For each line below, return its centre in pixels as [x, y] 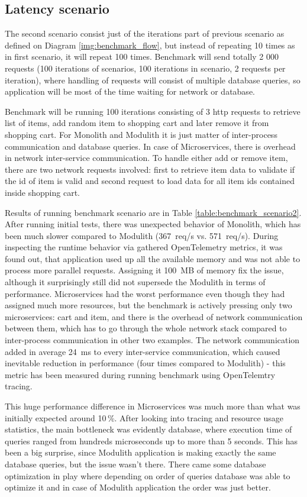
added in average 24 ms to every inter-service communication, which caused [143, 351]
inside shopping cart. [42, 192]
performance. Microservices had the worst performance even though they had [145, 293]
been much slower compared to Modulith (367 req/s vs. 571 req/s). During [142, 235]
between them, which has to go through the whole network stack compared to [146, 328]
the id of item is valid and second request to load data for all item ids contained [150, 181]
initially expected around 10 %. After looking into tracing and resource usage [144, 417]
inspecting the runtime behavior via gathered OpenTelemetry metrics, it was [144, 247]
